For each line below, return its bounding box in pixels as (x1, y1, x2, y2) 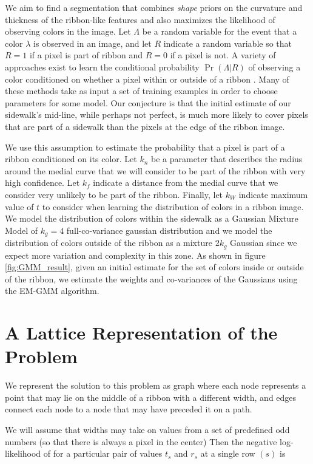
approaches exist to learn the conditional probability (5, 60, 200, 73)
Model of (5, 223, 38, 236)
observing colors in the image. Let (5, 25, 131, 38)
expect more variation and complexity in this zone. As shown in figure (5, 248, 266, 261)
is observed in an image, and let (33, 36, 152, 49)
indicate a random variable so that (163, 36, 292, 49)
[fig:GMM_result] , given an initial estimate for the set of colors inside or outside (5, 261, 304, 273)
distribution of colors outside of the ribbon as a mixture (5, 236, 212, 249)
